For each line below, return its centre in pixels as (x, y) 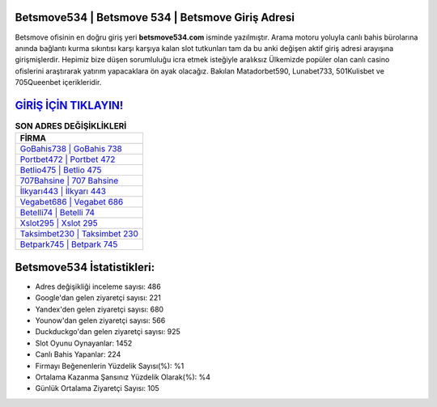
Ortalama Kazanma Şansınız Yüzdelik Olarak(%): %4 (123, 377)
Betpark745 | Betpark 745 (69, 244)
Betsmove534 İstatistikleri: (85, 267)
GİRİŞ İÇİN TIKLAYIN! (69, 105)
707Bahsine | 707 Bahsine (69, 180)
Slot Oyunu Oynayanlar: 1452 (84, 343)
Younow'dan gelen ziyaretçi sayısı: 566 (100, 320)
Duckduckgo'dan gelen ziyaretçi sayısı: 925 (108, 332)
